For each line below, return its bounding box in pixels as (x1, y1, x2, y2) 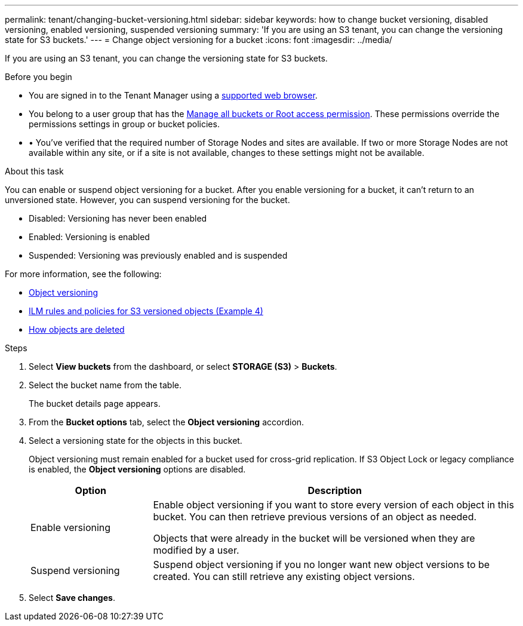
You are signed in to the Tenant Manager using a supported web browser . (29, 90, 318, 100)
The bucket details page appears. (29, 398, 161, 409)
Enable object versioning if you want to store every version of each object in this (153, 499, 514, 511)
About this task (5, 166, 64, 176)
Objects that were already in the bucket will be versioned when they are (153, 532, 475, 544)
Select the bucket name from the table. (29, 380, 182, 390)
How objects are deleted (29, 324, 125, 335)
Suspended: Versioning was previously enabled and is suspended (29, 250, 288, 260)
